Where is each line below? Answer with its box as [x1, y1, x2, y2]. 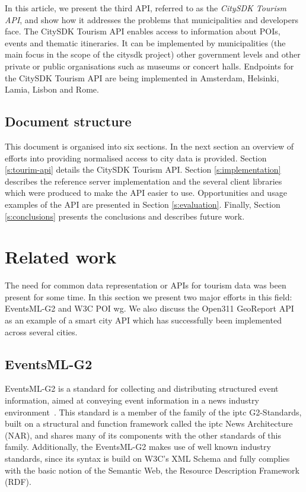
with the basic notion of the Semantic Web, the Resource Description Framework [5, 464, 299, 476]
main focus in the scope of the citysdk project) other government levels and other [5, 48, 301, 61]
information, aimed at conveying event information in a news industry [5, 394, 259, 406]
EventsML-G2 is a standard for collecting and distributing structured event [5, 382, 279, 395]
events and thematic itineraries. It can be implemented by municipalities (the [5, 36, 286, 49]
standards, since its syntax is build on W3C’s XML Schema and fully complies [5, 452, 290, 464]
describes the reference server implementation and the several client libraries [5, 174, 282, 187]
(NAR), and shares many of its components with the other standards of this [5, 428, 281, 441]
